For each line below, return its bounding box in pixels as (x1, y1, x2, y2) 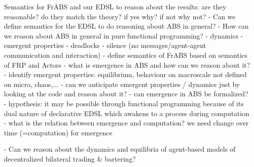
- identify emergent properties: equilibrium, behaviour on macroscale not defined (4, 69, 247, 80)
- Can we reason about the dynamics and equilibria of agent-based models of (4, 144, 236, 154)
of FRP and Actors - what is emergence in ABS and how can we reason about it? (4, 59, 250, 70)
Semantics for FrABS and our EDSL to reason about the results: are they (4, 1, 226, 11)
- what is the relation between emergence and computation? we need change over (4, 118, 249, 128)
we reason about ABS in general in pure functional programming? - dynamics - (4, 30, 243, 41)
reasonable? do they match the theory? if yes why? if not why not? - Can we (4, 11, 236, 21)
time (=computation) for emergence (4, 127, 112, 137)
